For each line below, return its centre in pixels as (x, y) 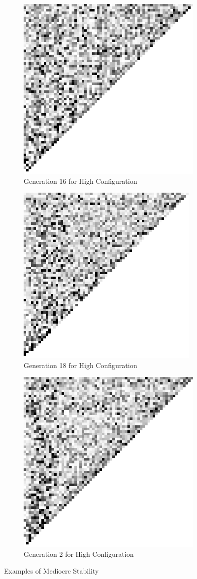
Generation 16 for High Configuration (81, 181)
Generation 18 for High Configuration (81, 365)
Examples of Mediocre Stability (51, 570)
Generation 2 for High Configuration (79, 554)
